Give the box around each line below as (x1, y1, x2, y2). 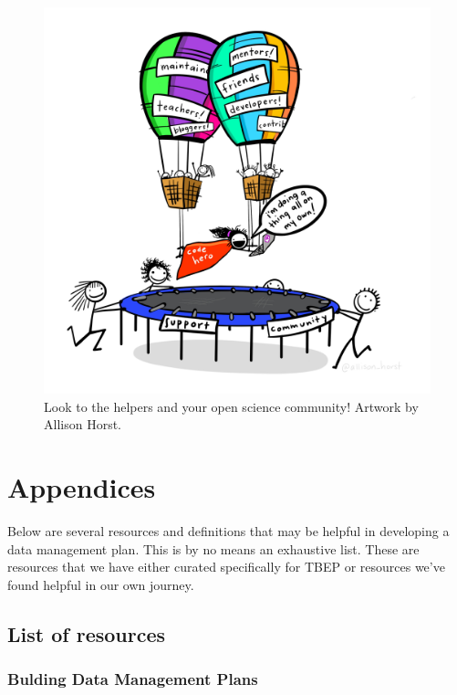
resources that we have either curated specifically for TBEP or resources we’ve (7, 557, 445, 576)
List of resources (7, 619, 166, 648)
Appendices (7, 469, 156, 506)
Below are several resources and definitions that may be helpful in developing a (7, 521, 450, 541)
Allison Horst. (44, 415, 121, 434)
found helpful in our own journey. (7, 574, 194, 594)
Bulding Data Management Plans (7, 668, 258, 690)
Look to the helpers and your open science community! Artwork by (44, 396, 419, 416)
